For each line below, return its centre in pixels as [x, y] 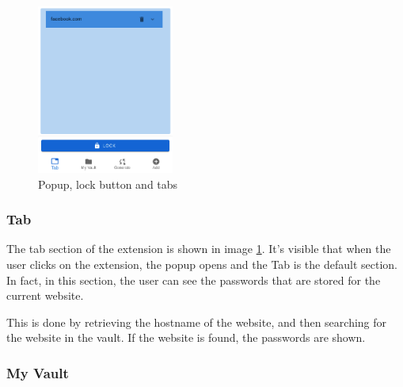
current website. [45, 295]
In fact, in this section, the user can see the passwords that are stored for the [194, 280]
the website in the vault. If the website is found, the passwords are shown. [186, 337]
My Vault [38, 372]
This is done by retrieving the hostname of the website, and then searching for [197, 322]
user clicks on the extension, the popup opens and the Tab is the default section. [202, 264]
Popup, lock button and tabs [108, 184]
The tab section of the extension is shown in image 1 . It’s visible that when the [199, 249]
